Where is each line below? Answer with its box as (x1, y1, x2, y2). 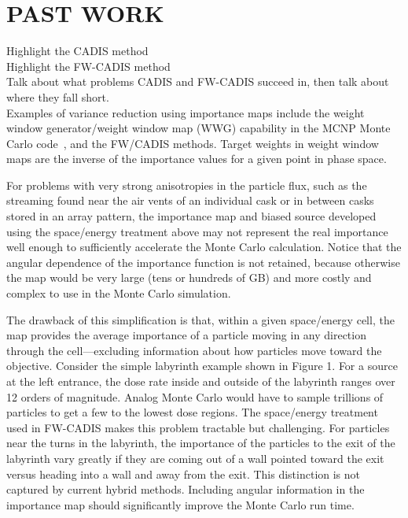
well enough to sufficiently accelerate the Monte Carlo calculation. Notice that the (6, 239, 402, 255)
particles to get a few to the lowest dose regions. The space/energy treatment (6, 404, 378, 420)
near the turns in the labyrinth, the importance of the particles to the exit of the (6, 435, 395, 451)
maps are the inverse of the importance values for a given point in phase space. (6, 150, 387, 167)
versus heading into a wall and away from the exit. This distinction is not (6, 465, 361, 482)
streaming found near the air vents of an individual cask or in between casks (6, 192, 374, 209)
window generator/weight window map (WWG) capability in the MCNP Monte (6, 120, 391, 136)
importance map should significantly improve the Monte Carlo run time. (6, 496, 355, 512)
